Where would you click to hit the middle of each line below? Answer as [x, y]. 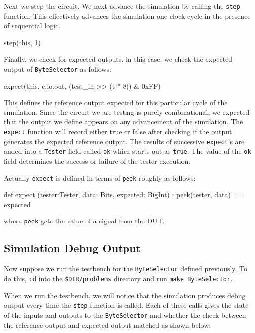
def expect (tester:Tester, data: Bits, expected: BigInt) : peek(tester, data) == [124, 194]
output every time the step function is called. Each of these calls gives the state [126, 305]
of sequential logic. [32, 26]
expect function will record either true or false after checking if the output [118, 132]
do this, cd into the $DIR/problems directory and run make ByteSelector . [118, 278]
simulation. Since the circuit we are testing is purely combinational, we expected [127, 112]
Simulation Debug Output [72, 248]
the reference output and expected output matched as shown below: [108, 324]
